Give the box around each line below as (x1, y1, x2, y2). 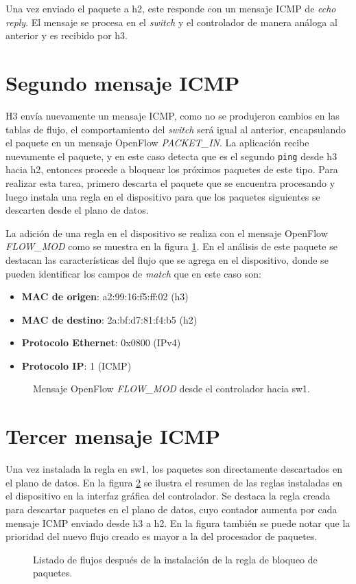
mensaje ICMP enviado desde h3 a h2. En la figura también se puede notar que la (5, 515, 351, 530)
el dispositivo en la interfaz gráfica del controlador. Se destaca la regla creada (5, 488, 331, 503)
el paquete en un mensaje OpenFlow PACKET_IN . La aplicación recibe (5, 135, 309, 150)
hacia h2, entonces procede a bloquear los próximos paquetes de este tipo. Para (5, 162, 338, 177)
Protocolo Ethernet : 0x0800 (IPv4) (21, 335, 181, 350)
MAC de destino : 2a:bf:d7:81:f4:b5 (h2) (21, 312, 198, 326)
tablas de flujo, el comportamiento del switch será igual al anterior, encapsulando (5, 122, 346, 136)
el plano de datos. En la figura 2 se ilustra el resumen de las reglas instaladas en (5, 475, 342, 489)
